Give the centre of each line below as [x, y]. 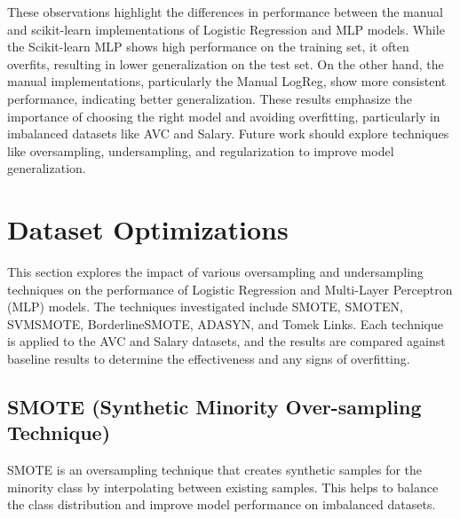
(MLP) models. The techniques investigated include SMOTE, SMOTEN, [205, 307]
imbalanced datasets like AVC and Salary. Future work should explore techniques [228, 134]
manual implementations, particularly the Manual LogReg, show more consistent [227, 81]
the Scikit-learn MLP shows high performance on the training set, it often [208, 47]
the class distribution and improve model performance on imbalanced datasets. [222, 504]
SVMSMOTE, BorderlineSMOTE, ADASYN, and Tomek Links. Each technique [225, 323]
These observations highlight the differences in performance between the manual [225, 12]
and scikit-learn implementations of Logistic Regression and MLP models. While [226, 29]
